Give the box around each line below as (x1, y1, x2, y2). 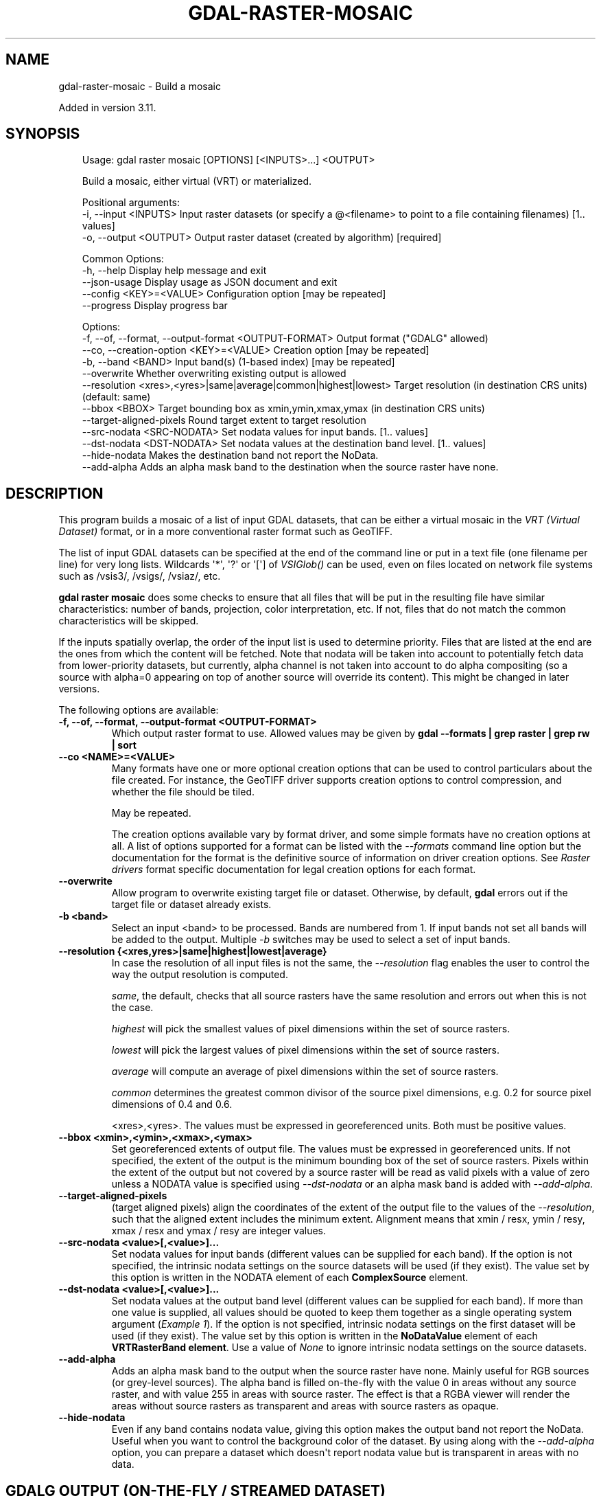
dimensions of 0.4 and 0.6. (111, 1098, 233, 1111)
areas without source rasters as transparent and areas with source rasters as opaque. (111, 1400, 499, 1412)
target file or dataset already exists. (111, 898, 272, 911)
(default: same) (82, 391, 151, 403)
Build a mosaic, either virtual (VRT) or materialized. (82, 175, 312, 188)
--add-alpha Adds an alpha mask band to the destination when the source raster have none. (82, 461, 499, 473)
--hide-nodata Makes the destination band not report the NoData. (82, 449, 379, 462)
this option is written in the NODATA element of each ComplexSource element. (111, 1271, 469, 1284)
